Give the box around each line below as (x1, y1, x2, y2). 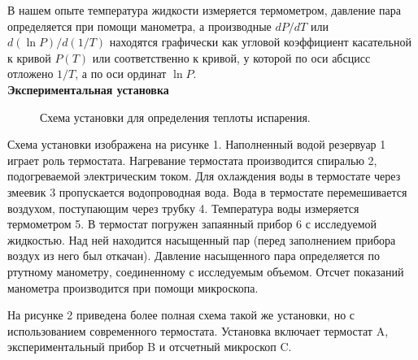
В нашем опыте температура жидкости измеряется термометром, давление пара (7, 2, 402, 18)
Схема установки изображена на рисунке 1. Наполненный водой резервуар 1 (7, 136, 386, 153)
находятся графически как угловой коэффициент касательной (109, 33, 411, 50)
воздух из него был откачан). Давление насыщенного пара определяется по (7, 247, 380, 264)
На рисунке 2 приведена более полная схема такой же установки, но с (7, 306, 355, 323)
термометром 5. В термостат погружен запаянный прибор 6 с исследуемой (7, 215, 377, 232)
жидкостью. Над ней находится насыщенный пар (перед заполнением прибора (7, 231, 396, 248)
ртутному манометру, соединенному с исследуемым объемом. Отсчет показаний (7, 262, 404, 280)
